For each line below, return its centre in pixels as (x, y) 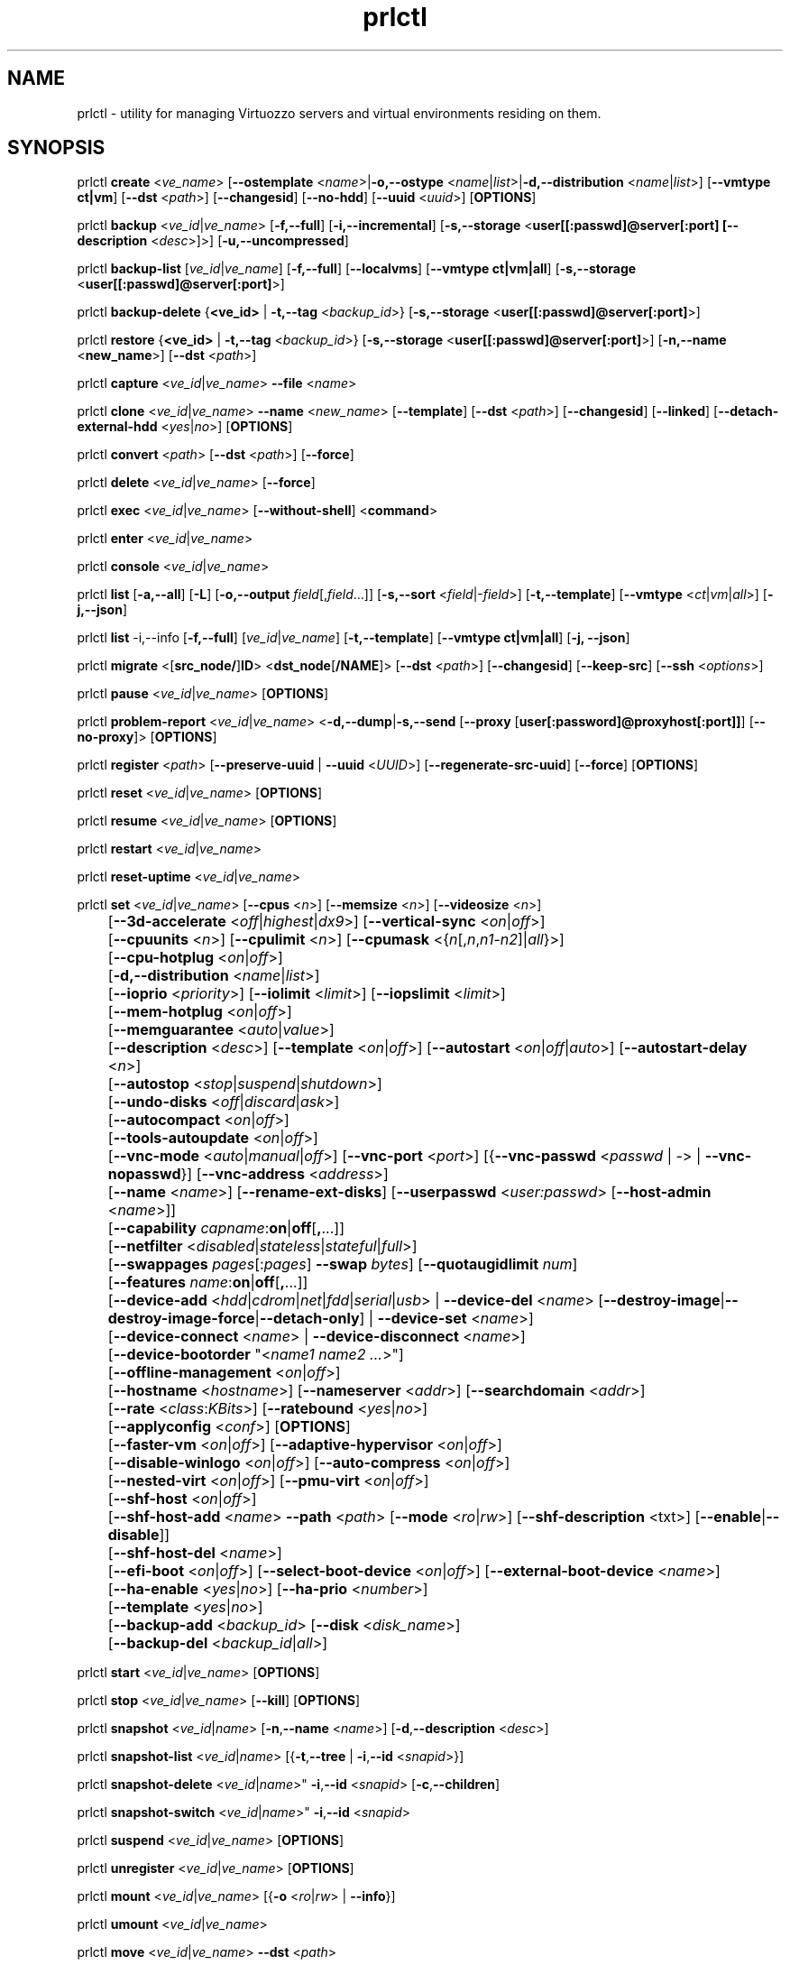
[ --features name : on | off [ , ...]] (208, 1282)
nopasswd (144, 1174)
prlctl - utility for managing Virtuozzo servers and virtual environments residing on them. (339, 113)
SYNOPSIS (56, 148)
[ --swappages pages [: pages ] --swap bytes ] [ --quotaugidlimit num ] (343, 1264)
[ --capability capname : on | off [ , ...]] (226, 1228)
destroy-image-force (181, 1319)
